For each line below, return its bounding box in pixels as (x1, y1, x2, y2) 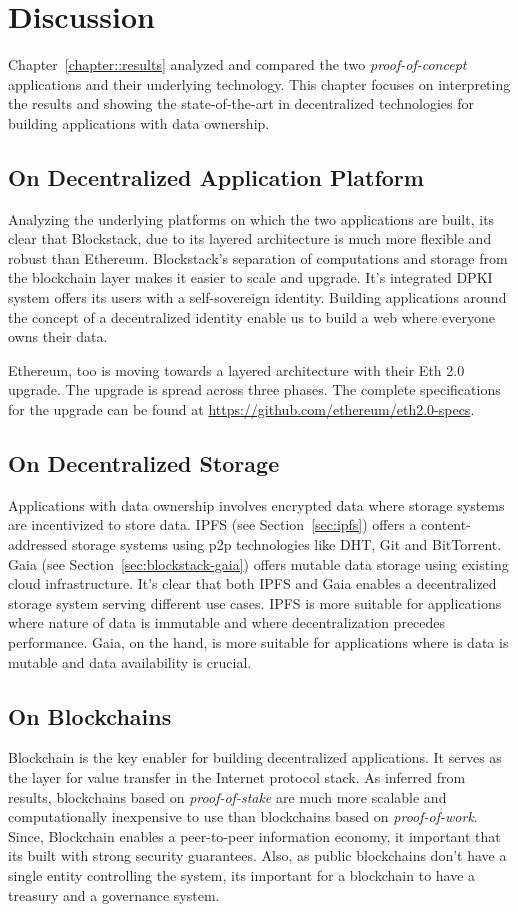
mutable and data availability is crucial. (8, 651, 252, 672)
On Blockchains (8, 700, 172, 731)
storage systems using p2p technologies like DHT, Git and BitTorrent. (71, 534, 502, 555)
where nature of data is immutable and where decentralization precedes (8, 612, 446, 633)
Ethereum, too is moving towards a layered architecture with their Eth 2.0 (8, 359, 465, 380)
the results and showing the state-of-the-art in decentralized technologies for (8, 93, 475, 114)
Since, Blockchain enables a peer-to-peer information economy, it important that (8, 825, 501, 846)
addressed (8, 534, 68, 555)
